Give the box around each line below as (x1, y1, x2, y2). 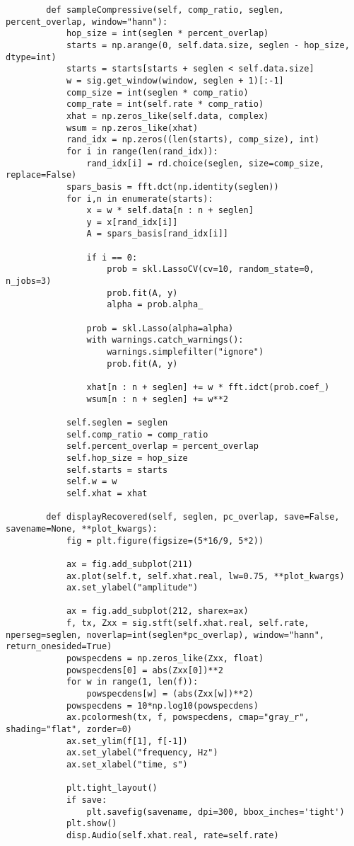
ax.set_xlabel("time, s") (66, 760, 188, 770)
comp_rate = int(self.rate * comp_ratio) (66, 99, 264, 110)
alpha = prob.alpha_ (107, 299, 203, 310)
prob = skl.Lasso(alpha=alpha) (86, 323, 234, 333)
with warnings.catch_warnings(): (86, 335, 244, 345)
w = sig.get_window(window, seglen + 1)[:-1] (66, 75, 284, 86)
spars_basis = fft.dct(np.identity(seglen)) (66, 181, 279, 192)
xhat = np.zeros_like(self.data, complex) (66, 110, 269, 121)
